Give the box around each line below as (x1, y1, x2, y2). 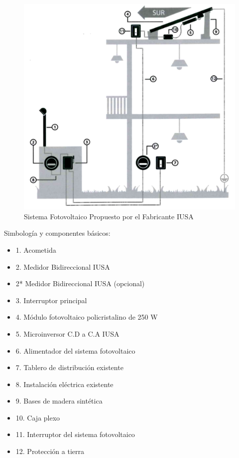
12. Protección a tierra (15, 446, 84, 457)
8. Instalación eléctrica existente (15, 379, 114, 389)
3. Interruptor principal (15, 295, 87, 305)
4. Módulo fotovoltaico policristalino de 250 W (15, 312, 158, 322)
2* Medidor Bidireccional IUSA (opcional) (15, 278, 145, 289)
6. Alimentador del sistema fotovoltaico (15, 345, 135, 356)
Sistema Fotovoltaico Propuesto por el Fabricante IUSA (24, 211, 194, 221)
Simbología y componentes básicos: (4, 228, 111, 238)
